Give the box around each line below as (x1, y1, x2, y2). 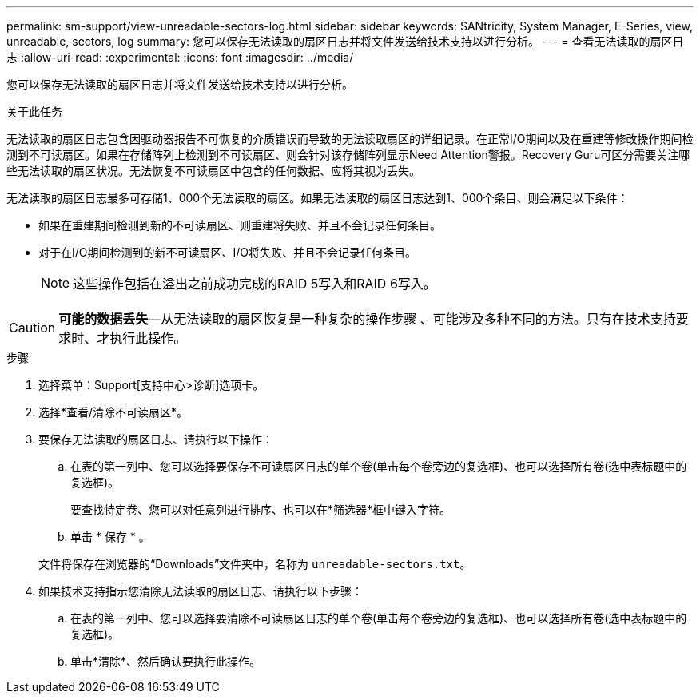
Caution (9, 320, 56, 336)
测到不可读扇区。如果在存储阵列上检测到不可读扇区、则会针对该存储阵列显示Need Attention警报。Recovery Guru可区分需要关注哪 (6, 148, 690, 161)
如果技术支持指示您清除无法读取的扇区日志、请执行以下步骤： (38, 584, 363, 598)
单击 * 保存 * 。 (70, 530, 150, 543)
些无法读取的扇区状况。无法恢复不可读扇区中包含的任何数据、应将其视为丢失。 (6, 164, 420, 177)
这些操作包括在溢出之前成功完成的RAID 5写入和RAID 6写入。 (73, 276, 436, 292)
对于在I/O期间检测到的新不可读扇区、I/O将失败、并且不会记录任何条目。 (38, 245, 417, 259)
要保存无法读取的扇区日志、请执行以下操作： (38, 432, 273, 446)
